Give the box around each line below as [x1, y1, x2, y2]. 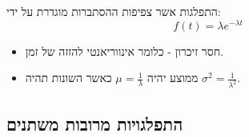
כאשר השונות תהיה [25, 69, 112, 86]
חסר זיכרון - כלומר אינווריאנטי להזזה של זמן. [25, 42, 223, 59]
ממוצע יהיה [147, 69, 199, 86]
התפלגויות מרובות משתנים [6, 111, 183, 135]
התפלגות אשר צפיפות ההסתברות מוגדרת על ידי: [6, 3, 221, 19]
